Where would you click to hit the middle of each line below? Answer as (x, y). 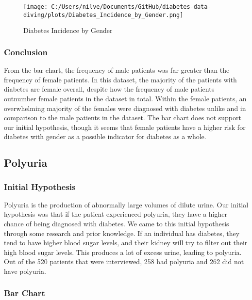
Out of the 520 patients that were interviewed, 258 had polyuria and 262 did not (124, 261)
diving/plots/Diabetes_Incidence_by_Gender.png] (103, 15)
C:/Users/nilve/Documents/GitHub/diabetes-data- (131, 7)
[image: (36, 7)
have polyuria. (25, 271)
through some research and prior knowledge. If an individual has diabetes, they (122, 233)
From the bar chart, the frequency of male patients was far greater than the (117, 70)
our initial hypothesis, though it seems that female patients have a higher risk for (125, 127)
